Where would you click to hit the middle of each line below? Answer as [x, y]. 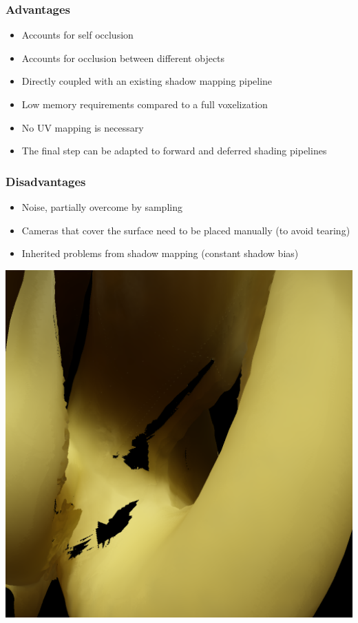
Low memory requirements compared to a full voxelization [145, 104]
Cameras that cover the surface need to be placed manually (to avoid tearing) [186, 230]
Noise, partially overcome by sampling [102, 207]
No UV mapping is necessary [83, 127]
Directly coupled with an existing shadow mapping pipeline [147, 81]
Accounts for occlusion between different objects [123, 58]
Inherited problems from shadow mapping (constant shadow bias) [160, 253]
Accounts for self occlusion [77, 35]
